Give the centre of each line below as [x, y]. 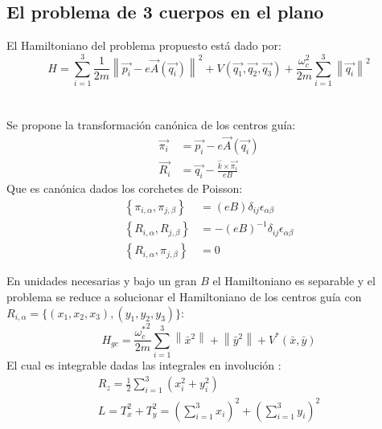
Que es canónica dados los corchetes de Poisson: [125, 188]
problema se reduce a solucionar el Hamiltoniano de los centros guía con [184, 297]
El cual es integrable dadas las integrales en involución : [144, 365]
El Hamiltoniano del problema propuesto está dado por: [144, 45]
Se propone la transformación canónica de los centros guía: [151, 125]
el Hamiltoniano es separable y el [294, 281]
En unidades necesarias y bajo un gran [102, 281]
